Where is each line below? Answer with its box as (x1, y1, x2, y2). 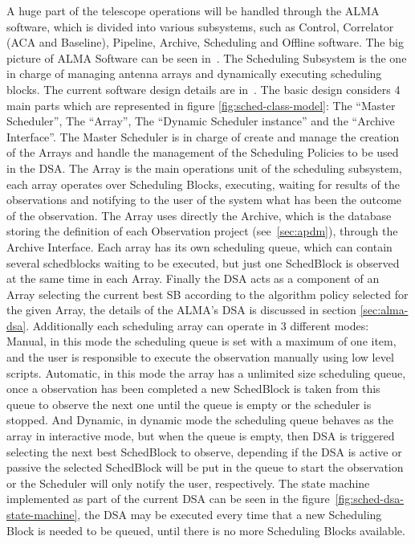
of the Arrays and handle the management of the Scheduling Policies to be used (6, 144, 399, 161)
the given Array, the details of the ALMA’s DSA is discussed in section (6, 301, 356, 318)
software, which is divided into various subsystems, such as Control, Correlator (6, 18, 394, 35)
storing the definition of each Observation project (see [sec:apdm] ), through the (6, 223, 398, 239)
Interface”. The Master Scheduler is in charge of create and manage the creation (6, 128, 400, 145)
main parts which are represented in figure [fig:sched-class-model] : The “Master (6, 96, 396, 113)
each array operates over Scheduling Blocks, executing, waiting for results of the (6, 175, 400, 192)
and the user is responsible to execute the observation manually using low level (6, 349, 394, 366)
